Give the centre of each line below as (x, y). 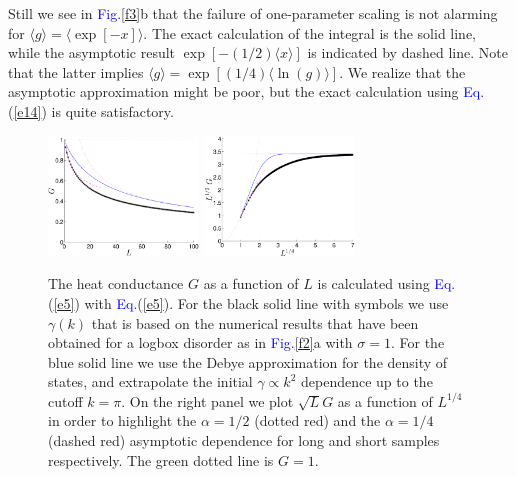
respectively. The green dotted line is (161, 459)
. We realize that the (402, 71)
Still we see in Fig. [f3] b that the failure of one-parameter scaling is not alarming (253, 13)
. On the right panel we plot (207, 400)
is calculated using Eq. (386, 283)
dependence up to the (367, 381)
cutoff (65, 400)
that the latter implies (76, 71)
